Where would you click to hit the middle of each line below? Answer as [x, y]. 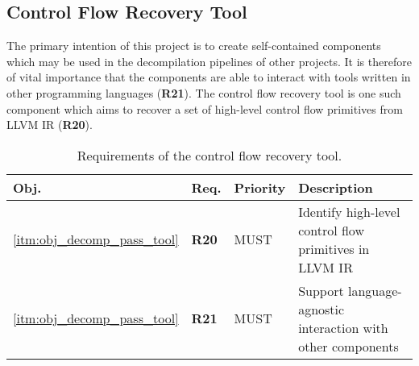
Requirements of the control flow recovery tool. [209, 155]
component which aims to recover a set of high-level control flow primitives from [205, 108]
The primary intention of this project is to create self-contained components [194, 46]
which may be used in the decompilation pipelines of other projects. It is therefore [209, 61]
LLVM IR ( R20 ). [50, 125]
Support [321, 290]
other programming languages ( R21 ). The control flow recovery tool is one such [204, 92]
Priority [260, 187]
